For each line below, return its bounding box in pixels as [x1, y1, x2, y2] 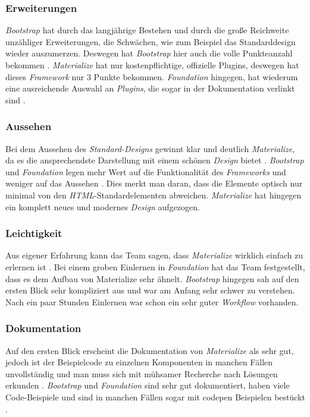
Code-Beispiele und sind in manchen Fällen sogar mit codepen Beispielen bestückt [5, 390, 305, 403]
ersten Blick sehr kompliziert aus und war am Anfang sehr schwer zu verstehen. [5, 284, 295, 296]
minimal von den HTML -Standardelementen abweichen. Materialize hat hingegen [5, 188, 302, 201]
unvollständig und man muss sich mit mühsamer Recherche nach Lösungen [5, 367, 278, 380]
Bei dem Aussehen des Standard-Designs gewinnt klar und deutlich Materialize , [5, 142, 295, 154]
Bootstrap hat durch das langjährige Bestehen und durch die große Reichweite [5, 24, 289, 36]
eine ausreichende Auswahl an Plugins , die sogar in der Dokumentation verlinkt [5, 82, 295, 94]
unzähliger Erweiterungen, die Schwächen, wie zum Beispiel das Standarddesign [5, 35, 296, 48]
